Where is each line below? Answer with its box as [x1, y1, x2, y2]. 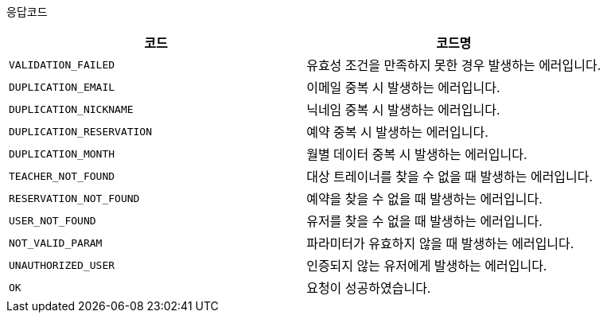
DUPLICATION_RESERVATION [9, 125, 153, 138]
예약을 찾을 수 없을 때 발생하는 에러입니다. [306, 191, 543, 207]
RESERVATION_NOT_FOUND [9, 192, 140, 204]
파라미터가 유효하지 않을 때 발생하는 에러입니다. [306, 235, 574, 251]
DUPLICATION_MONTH [9, 147, 115, 160]
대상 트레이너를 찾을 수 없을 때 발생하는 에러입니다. [306, 169, 593, 185]
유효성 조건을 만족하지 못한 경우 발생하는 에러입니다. [306, 57, 601, 73]
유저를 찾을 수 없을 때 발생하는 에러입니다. [306, 213, 543, 229]
